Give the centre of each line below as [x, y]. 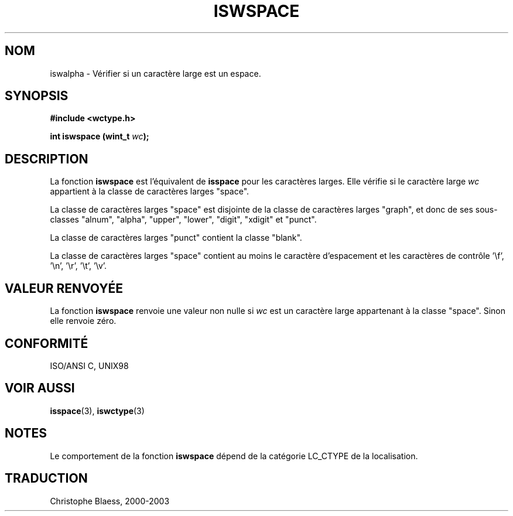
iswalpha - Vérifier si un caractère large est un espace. [155, 73]
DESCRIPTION [47, 159]
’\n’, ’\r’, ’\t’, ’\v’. [78, 266]
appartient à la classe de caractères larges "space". [150, 192]
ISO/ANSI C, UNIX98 [89, 365]
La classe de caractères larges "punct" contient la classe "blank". [176, 238]
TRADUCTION [46, 479]
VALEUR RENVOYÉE [64, 288]
